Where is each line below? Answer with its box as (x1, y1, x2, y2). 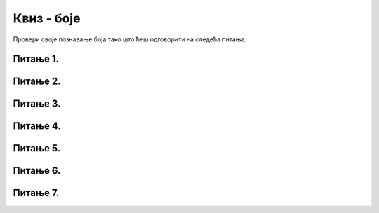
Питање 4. (13, 120, 61, 132)
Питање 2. (13, 76, 61, 88)
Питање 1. (13, 53, 60, 65)
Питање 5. (13, 142, 61, 154)
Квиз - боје (13, 11, 81, 26)
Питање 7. (13, 187, 60, 199)
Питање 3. (13, 98, 61, 110)
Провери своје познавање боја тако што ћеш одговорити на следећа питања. (13, 35, 247, 43)
